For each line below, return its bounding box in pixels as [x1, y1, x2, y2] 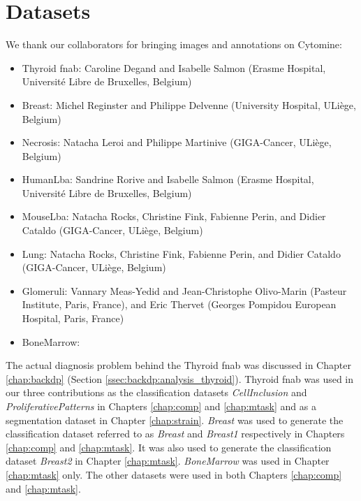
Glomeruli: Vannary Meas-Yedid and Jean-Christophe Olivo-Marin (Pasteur [22, 283, 347, 298]
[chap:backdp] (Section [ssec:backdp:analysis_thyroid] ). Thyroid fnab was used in [6, 371, 354, 386]
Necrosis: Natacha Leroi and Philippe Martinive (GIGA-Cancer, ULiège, [22, 135, 332, 150]
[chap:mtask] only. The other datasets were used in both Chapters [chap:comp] [6, 467, 342, 481]
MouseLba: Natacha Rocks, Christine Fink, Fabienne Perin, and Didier [22, 209, 326, 224]
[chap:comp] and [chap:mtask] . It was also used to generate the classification [6, 440, 332, 454]
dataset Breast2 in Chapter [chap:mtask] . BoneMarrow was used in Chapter [6, 453, 330, 468]
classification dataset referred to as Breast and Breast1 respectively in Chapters [6, 426, 345, 441]
